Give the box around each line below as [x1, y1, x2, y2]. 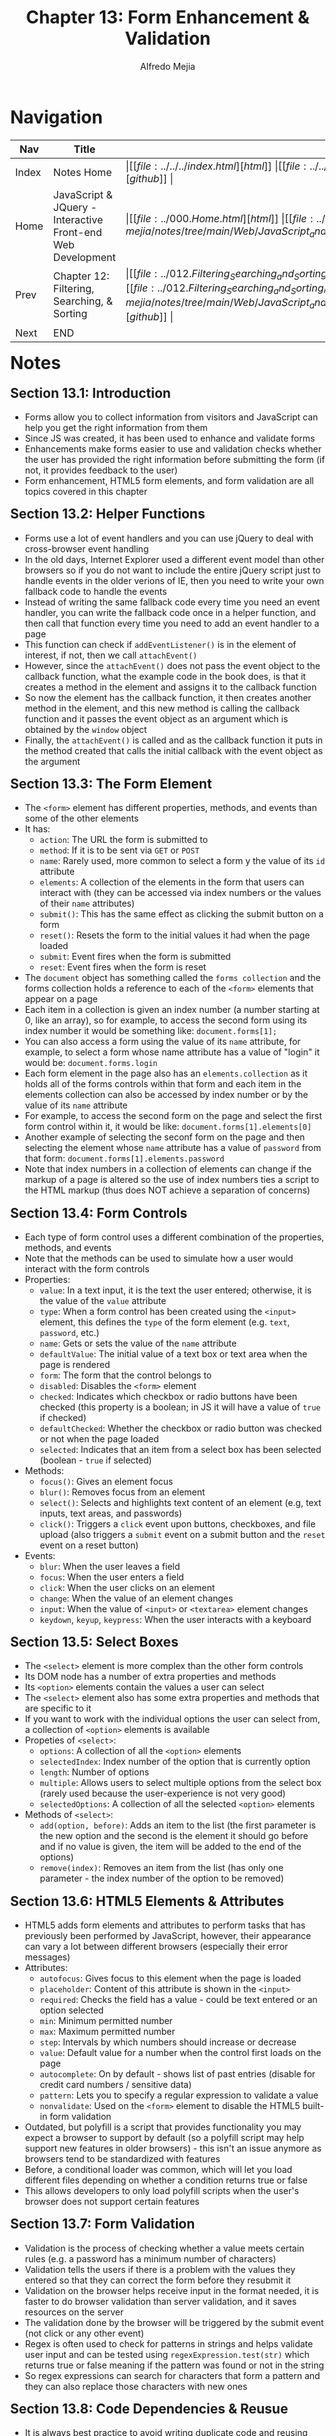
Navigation [10, 106, 103, 128]
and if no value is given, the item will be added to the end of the [39, 1841, 302, 1853]
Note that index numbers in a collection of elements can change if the [24, 1163, 313, 1175]
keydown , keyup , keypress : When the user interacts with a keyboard [39, 1613, 312, 1625]
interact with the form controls [24, 1262, 150, 1275]
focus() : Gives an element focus [39, 1475, 174, 1487]
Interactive [52, 212, 104, 226]
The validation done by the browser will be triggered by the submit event [24, 2316, 324, 2328]
